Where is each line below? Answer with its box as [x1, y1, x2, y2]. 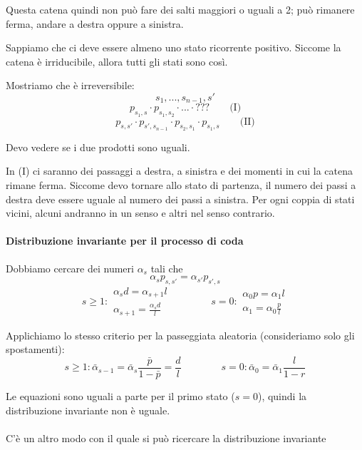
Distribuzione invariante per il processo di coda [6, 233, 244, 248]
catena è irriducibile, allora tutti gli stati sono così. [6, 53, 228, 68]
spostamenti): [6, 342, 65, 357]
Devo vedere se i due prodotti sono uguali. [6, 139, 190, 154]
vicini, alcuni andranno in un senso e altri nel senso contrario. [6, 205, 275, 220]
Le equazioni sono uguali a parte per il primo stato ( [6, 388, 235, 403]
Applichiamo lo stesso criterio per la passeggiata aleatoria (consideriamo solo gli [6, 327, 355, 342]
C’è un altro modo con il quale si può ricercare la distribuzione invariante [6, 430, 326, 445]
